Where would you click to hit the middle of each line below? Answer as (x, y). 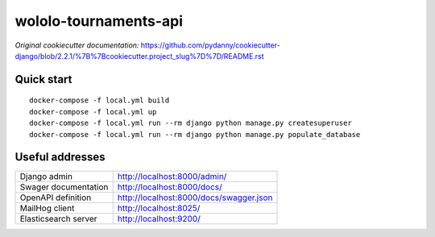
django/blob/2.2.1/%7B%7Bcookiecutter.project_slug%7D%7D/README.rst (140, 56)
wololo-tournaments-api (99, 21)
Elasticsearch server (58, 219)
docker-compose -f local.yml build (99, 100)
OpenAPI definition (56, 197)
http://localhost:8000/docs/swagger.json (195, 197)
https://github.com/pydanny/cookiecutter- (211, 45)
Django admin (46, 177)
